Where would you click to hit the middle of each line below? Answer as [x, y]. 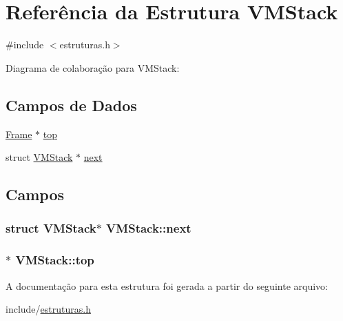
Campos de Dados [71, 105]
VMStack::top [55, 260]
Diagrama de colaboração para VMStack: [93, 67]
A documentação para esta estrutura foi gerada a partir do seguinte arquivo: [167, 285]
